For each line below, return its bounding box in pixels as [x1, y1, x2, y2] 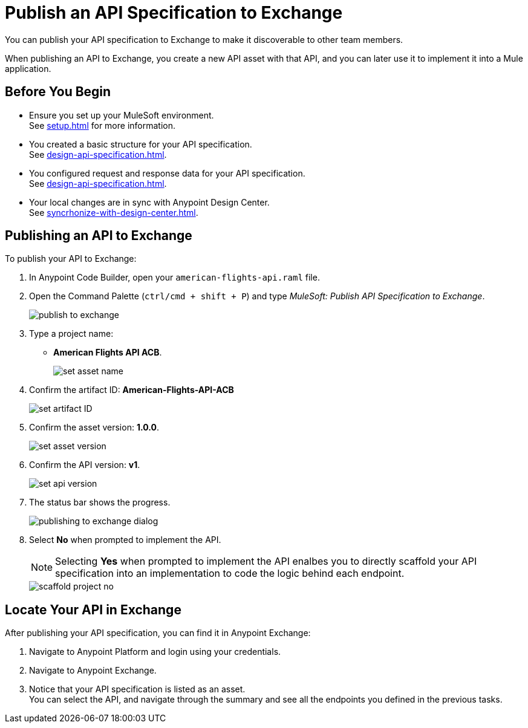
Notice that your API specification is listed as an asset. [29, 684, 246, 695]
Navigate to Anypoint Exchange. [29, 665, 157, 676]
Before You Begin [5, 84, 111, 100]
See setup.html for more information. [29, 120, 176, 131]
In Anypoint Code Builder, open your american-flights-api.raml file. [29, 272, 320, 283]
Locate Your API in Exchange [5, 602, 181, 617]
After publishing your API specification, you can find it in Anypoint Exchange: [5, 628, 311, 639]
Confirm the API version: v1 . [29, 460, 140, 470]
